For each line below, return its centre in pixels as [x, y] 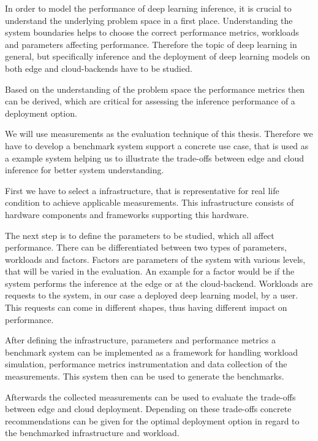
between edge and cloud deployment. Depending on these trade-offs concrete [148, 409]
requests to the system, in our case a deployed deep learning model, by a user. [152, 295]
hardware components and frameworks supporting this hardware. [127, 214]
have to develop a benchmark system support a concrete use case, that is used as [157, 145]
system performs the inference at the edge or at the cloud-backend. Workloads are [159, 283]
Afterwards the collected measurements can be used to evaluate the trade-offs [150, 396]
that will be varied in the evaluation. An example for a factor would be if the [150, 271]
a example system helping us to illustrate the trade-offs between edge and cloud [155, 158]
